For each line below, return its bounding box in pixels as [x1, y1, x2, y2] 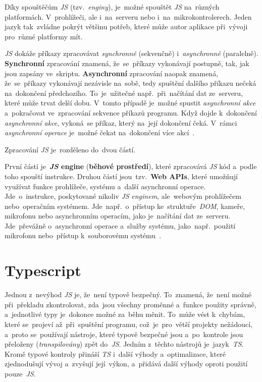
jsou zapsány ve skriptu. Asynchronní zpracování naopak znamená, [5, 68, 219, 78]
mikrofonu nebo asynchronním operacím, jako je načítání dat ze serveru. [5, 210, 231, 221]
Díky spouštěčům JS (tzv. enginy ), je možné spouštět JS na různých [5, 2, 220, 12]
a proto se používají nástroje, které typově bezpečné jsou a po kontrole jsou [5, 329, 243, 339]
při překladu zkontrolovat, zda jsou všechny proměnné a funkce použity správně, [5, 299, 256, 309]
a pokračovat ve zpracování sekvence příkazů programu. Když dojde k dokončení [5, 107, 257, 118]
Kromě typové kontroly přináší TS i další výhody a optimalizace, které [5, 348, 226, 359]
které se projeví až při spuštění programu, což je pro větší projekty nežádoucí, [5, 318, 252, 329]
